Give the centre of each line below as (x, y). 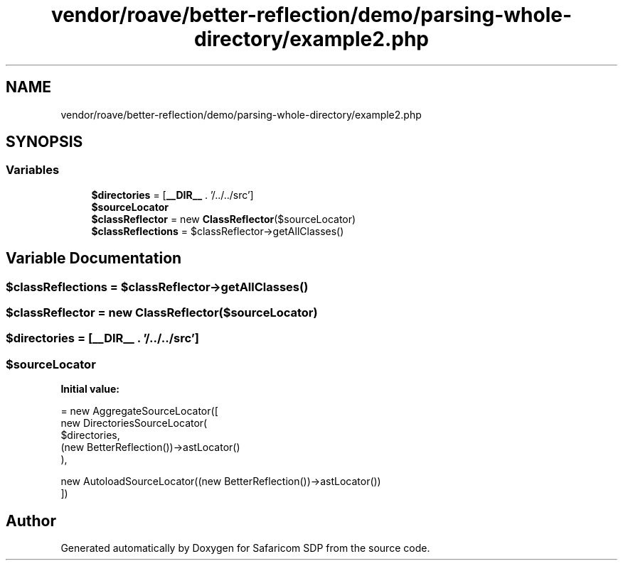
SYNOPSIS (44, 142)
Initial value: (90, 389)
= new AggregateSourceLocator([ (139, 411)
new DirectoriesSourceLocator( (134, 423)
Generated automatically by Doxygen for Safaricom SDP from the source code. (245, 548)
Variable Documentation (94, 258)
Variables (33, 170)
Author (31, 521)
